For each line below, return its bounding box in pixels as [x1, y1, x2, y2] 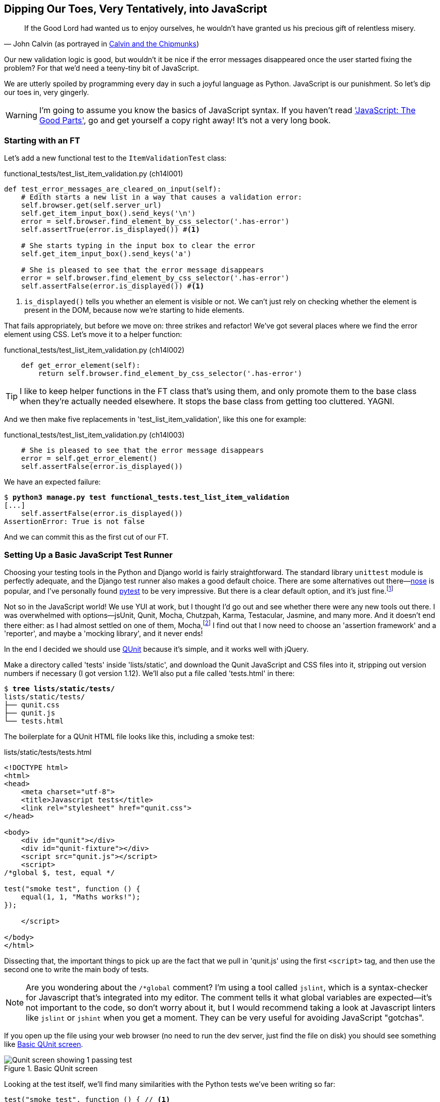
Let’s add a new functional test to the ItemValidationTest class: [4, 154, 227, 163]
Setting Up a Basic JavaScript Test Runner [4, 549, 173, 560]
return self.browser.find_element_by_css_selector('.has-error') [38, 369, 303, 378]
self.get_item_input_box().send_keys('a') [21, 250, 191, 258]
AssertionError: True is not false [4, 517, 145, 526]
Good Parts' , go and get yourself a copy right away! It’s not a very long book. [39, 115, 331, 126]
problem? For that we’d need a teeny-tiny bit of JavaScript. [4, 64, 199, 73]
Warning [6, 110, 37, 121]
